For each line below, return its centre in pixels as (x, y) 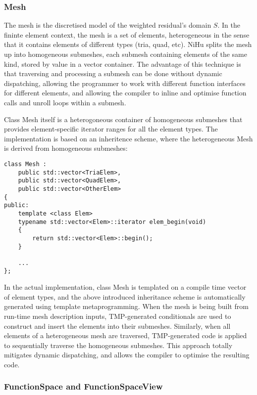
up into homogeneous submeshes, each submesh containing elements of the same (126, 54)
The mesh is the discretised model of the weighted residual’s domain (108, 25)
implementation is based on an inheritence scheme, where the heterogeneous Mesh (128, 138)
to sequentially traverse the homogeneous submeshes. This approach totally (118, 345)
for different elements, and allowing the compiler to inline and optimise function (125, 93)
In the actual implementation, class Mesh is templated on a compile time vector (125, 287)
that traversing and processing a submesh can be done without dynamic (113, 73)
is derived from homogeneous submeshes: (66, 148)
